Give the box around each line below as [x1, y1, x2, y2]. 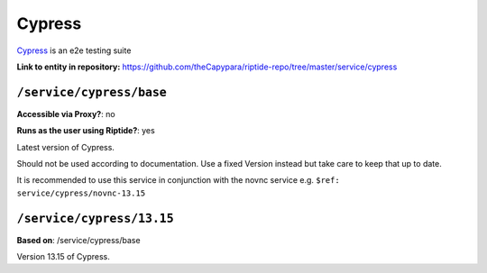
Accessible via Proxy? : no [16, 108, 116, 119]
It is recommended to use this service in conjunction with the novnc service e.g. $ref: [16, 175, 340, 186]
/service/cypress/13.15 [16, 211, 175, 225]
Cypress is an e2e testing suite [16, 45, 132, 56]
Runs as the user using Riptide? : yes [16, 125, 155, 136]
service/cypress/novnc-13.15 [16, 187, 146, 198]
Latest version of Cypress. [16, 141, 115, 152]
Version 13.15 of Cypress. [16, 251, 110, 262]
